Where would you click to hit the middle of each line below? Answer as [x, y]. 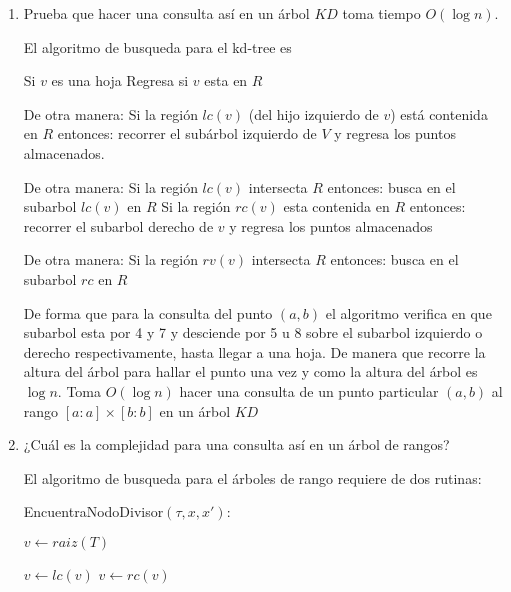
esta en [226, 80]
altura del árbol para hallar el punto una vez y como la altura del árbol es [250, 371]
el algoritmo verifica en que [408, 312]
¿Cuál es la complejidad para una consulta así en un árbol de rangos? [236, 444]
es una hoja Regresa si [120, 80]
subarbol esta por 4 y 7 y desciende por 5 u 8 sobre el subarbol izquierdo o [253, 332]
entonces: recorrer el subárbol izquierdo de [187, 133]
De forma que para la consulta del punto [148, 312]
